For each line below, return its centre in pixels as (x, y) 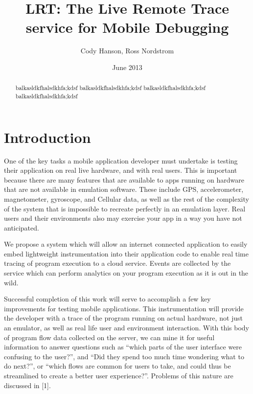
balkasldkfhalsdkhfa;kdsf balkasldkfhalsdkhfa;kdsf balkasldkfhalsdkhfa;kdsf (110, 88)
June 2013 (127, 67)
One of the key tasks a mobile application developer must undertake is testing (121, 160)
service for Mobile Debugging (127, 27)
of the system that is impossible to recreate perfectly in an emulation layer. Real (125, 208)
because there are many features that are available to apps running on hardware (124, 179)
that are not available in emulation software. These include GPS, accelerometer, (124, 189)
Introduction (47, 137)
